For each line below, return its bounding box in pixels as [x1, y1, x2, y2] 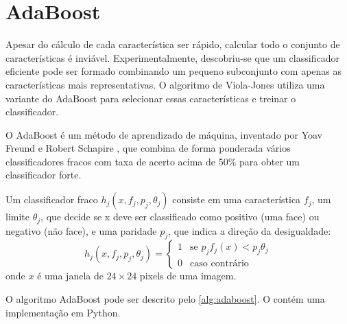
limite [5, 209, 29, 224]
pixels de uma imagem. [139, 268, 237, 283]
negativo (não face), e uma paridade [5, 223, 157, 238]
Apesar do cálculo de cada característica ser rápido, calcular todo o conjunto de [5, 37, 340, 51]
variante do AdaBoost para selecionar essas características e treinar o [5, 91, 296, 105]
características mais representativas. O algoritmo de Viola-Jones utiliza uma [5, 77, 325, 91]
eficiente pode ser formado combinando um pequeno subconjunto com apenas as [5, 64, 342, 78]
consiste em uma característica [172, 192, 301, 207]
